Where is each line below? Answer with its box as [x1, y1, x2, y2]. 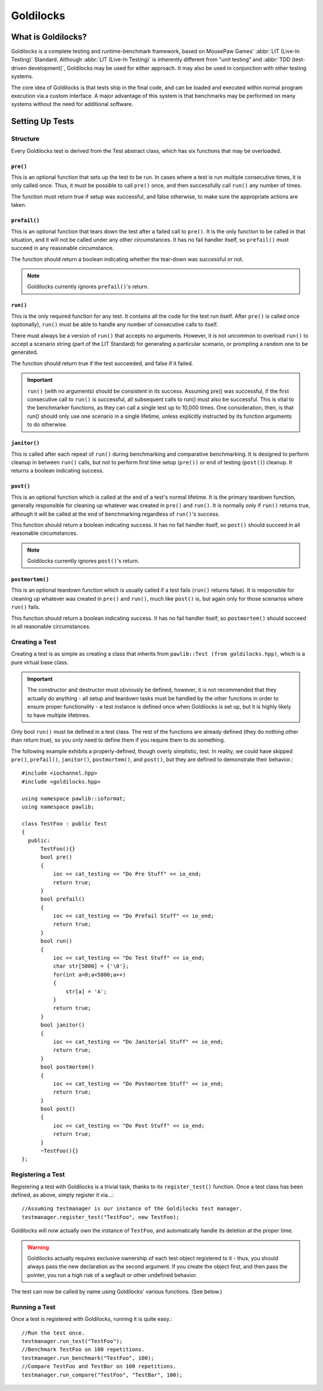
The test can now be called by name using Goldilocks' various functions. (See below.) [11, 1288, 223, 1295]
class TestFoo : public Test [22, 820, 107, 827]
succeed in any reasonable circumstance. [11, 245, 114, 252]
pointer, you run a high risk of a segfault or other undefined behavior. [27, 1271, 197, 1278]
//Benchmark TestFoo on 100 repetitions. [22, 1346, 145, 1353]
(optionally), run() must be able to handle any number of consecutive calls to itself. [11, 321, 218, 328]
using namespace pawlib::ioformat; [22, 795, 126, 802]
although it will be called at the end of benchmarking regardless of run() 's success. [11, 510, 220, 517]
